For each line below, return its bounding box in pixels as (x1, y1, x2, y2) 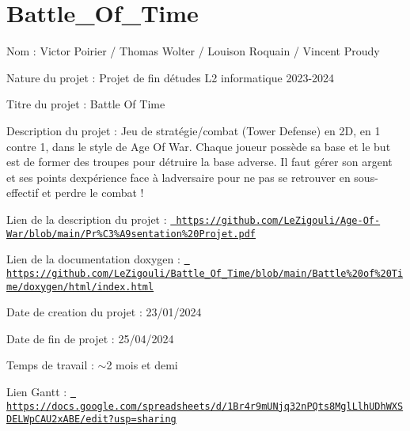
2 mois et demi (106, 357, 178, 373)
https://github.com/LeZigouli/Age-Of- (176, 214, 381, 226)
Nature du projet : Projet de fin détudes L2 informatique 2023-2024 (6, 69, 335, 85)
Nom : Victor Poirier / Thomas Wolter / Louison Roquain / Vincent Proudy (6, 43, 380, 59)
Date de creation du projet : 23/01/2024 (6, 304, 202, 320)
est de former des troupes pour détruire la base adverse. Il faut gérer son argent (6, 153, 393, 170)
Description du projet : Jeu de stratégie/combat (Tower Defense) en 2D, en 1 (6, 122, 381, 138)
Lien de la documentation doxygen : (6, 251, 180, 267)
